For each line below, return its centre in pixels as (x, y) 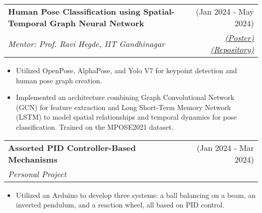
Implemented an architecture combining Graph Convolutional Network (125, 97)
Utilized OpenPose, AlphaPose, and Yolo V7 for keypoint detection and (126, 70)
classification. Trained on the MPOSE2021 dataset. (95, 126)
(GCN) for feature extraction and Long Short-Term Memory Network (123, 107)
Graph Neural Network (97, 23)
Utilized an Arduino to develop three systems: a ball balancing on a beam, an (136, 195)
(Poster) (239, 38)
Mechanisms (33, 159)
